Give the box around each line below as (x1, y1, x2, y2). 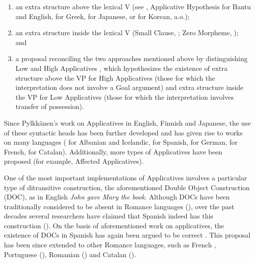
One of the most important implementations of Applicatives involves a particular (4, 172, 247, 182)
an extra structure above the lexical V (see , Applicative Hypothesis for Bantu (15, 1, 251, 11)
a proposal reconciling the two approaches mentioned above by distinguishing (15, 53, 248, 64)
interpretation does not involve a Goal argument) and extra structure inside (15, 82, 244, 92)
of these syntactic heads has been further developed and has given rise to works (4, 127, 243, 137)
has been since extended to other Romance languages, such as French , (4, 240, 216, 250)
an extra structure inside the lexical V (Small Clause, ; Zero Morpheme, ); (15, 27, 239, 38)
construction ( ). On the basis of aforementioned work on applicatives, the (4, 220, 224, 230)
